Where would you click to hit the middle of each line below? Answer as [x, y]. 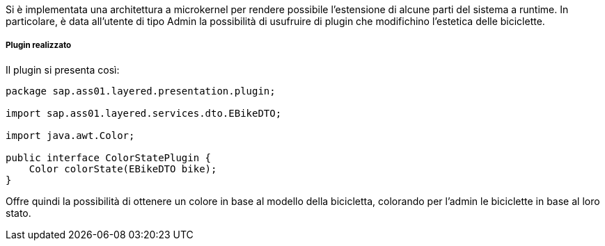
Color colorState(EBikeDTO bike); [123, 169]
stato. [18, 213]
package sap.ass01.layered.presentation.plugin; [141, 91]
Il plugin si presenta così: [63, 69]
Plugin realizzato [39, 46]
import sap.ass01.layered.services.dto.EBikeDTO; [144, 113]
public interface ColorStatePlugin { [109, 157]
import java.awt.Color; [70, 135]
